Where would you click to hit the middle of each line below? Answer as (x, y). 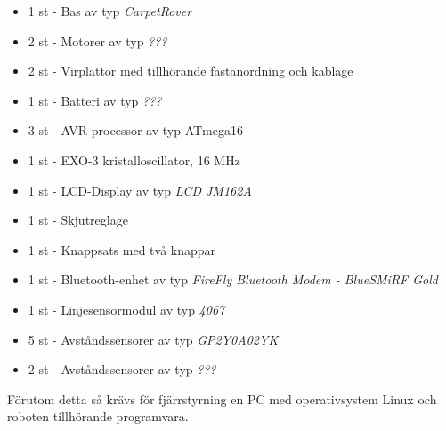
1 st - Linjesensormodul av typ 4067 (126, 309)
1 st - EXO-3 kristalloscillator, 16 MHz (134, 160)
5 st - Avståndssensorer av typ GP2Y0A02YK (153, 339)
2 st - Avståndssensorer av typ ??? (122, 369)
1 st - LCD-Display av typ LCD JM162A (140, 190)
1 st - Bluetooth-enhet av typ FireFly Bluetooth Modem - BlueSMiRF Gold (233, 279)
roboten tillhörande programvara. (98, 416)
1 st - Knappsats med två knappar (122, 249)
